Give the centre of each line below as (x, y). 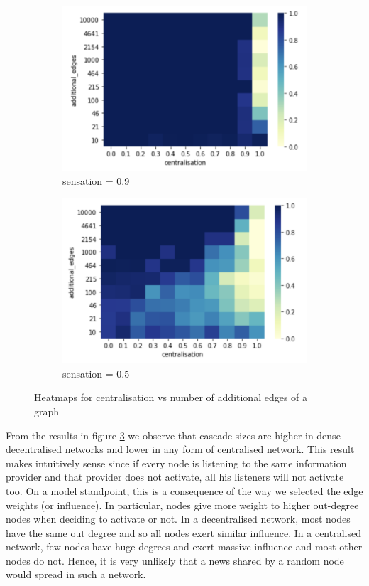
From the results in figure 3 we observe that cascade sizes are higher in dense (173, 435)
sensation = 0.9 (96, 181)
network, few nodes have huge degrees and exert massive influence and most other (184, 547)
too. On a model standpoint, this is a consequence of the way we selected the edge (184, 490)
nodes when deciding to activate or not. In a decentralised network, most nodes (178, 519)
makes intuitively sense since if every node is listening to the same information (176, 463)
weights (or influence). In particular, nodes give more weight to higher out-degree (182, 505)
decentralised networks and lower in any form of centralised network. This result (180, 449)
